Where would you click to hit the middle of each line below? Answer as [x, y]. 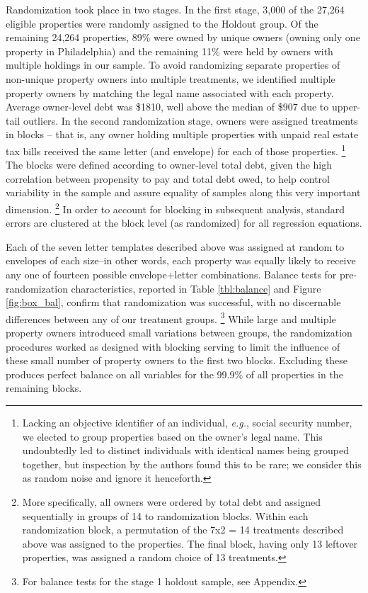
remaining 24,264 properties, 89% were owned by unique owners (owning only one [183, 37]
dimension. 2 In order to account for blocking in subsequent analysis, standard [176, 208]
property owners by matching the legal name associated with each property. [170, 92]
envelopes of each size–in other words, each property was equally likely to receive [181, 260]
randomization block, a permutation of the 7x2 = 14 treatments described [183, 530]
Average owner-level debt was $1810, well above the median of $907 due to [167, 107]
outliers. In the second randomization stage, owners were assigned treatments [190, 120]
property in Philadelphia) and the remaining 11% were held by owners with [169, 51]
